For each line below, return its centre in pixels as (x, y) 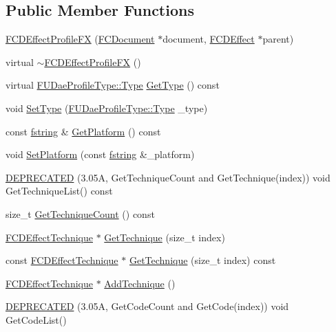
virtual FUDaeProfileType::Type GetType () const (113, 85)
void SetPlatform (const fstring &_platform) (100, 154)
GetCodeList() (36, 319)
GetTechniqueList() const (59, 191)
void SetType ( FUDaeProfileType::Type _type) (107, 108)
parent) (278, 39)
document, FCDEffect (209, 39)
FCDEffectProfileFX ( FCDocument (80, 39)
